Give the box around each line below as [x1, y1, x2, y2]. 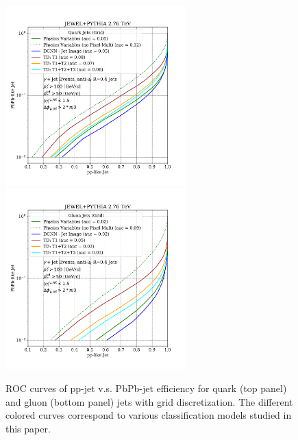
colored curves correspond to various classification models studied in [5, 408, 292, 422]
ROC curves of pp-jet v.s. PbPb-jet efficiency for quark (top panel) [5, 380, 287, 395]
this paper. [5, 421, 51, 435]
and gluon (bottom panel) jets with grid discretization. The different [5, 394, 293, 408]
